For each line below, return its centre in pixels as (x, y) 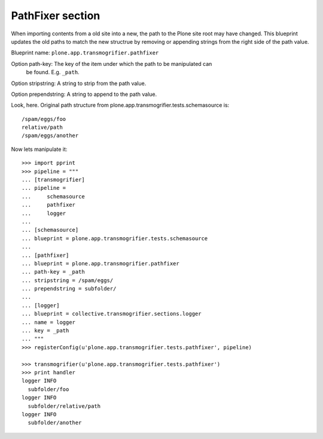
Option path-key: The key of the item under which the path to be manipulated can (112, 63)
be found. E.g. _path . (53, 72)
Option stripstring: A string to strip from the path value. (79, 83)
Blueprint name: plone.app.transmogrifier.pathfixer (85, 53)
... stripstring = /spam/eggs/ (68, 280)
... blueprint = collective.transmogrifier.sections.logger (112, 314)
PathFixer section (56, 16)
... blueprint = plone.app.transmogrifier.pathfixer (100, 263)
